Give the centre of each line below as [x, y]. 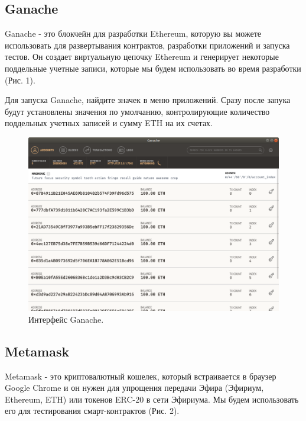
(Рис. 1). [20, 80]
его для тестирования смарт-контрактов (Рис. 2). [92, 411]
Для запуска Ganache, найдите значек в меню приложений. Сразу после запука [148, 100]
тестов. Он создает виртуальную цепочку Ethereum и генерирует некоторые [142, 57]
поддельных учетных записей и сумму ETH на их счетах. [109, 123]
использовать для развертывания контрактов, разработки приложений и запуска [147, 45]
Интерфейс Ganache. [66, 319]
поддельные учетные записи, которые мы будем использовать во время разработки [153, 68]
